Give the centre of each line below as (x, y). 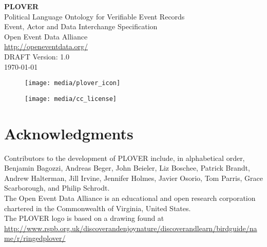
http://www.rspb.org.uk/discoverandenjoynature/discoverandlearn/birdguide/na (131, 228)
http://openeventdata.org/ (46, 46)
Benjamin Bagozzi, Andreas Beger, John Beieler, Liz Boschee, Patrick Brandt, (127, 168)
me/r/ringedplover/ (35, 238)
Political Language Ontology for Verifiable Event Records (94, 16)
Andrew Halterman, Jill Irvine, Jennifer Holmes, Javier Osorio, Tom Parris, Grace (133, 178)
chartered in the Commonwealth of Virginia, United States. (98, 208)
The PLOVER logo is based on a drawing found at (84, 218)
